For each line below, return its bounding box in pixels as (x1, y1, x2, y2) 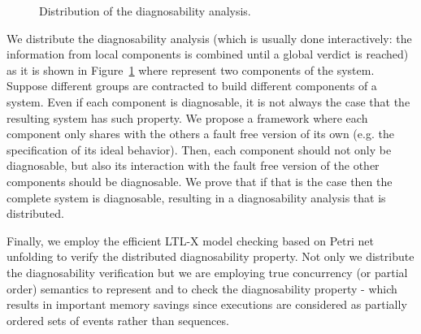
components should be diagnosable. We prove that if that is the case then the (7, 172, 393, 189)
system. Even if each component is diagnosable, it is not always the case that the (7, 93, 410, 110)
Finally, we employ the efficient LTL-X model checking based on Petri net (7, 232, 374, 249)
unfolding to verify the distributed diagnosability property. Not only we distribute (7, 248, 414, 265)
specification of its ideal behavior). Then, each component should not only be (7, 141, 392, 158)
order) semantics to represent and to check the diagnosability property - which (7, 280, 397, 297)
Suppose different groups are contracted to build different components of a (7, 77, 377, 94)
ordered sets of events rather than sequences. (7, 311, 229, 328)
